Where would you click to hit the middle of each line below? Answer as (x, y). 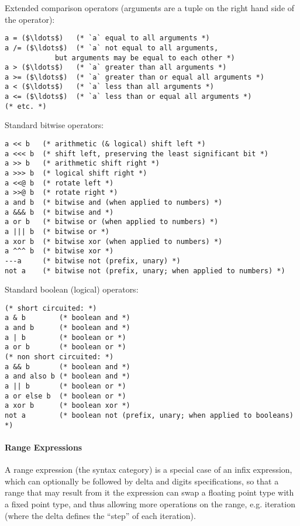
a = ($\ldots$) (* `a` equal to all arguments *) (107, 38)
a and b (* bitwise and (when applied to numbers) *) (114, 202)
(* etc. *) (26, 106)
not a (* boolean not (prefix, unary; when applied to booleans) (149, 416)
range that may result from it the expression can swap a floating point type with (149, 492)
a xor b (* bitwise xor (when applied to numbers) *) (114, 241)
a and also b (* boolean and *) (68, 377)
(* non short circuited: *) (59, 357)
